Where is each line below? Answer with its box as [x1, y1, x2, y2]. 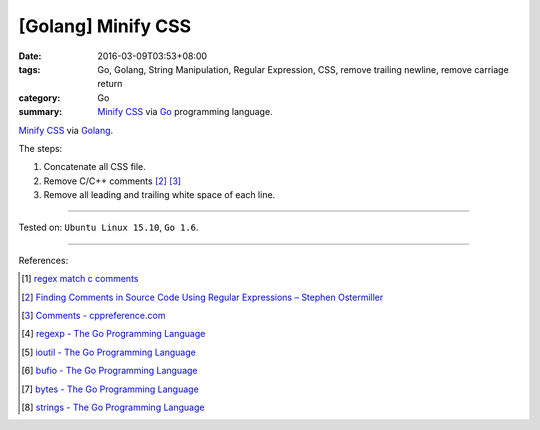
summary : [18, 106, 63, 118]
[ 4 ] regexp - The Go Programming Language [21, 328, 206, 340]
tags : [18, 63, 41, 75]
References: [18, 254, 69, 266]
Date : [18, 50, 42, 62]
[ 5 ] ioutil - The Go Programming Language [21, 346, 197, 358]
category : [18, 91, 61, 104]
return [97, 78, 123, 90]
